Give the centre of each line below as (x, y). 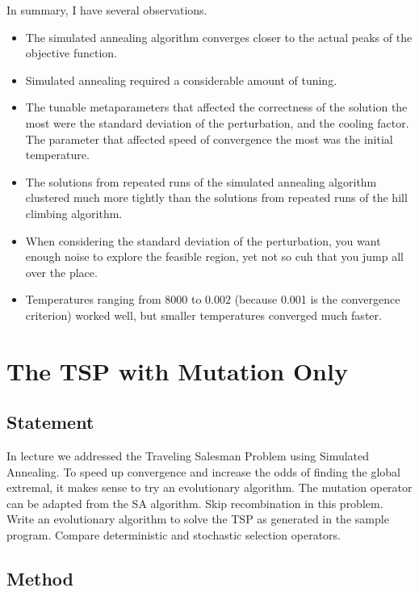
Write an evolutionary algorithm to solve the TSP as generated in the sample (198, 519)
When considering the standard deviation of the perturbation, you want (203, 240)
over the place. (61, 272)
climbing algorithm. (74, 213)
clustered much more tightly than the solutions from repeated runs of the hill (216, 197)
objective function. (71, 53)
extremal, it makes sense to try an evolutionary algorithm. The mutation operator (209, 487)
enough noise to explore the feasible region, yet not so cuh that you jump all (214, 256)
